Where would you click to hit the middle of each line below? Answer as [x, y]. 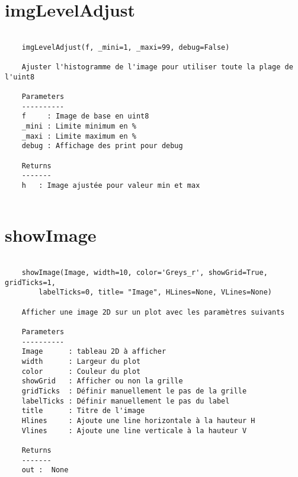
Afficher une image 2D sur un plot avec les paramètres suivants [153, 312]
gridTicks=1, [30, 282]
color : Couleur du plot [81, 371]
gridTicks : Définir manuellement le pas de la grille [134, 391]
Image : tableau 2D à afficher [94, 352]
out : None [45, 470]
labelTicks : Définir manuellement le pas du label [126, 401]
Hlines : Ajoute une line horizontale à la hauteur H [138, 420]
